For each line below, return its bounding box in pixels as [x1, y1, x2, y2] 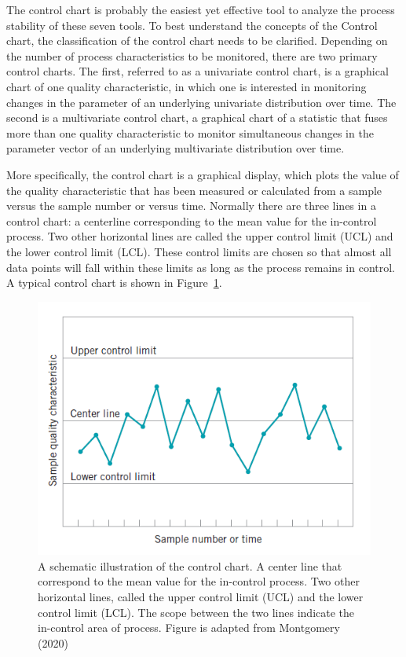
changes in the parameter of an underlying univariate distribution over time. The [6, 94, 397, 110]
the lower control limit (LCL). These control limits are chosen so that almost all [6, 243, 392, 259]
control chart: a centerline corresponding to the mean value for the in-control [6, 212, 377, 229]
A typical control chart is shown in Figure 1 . [6, 274, 222, 291]
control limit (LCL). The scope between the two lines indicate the [38, 604, 355, 620]
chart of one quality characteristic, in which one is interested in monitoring [6, 78, 367, 94]
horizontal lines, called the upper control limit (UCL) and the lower [38, 588, 364, 604]
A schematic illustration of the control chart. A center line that [38, 557, 342, 574]
